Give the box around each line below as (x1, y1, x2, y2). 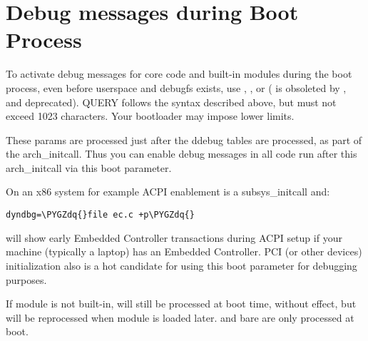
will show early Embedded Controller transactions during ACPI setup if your (6, 230, 342, 245)
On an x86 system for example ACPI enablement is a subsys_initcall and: (6, 184, 330, 199)
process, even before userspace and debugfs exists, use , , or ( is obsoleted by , (6, 80, 347, 95)
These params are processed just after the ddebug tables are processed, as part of (6, 132, 362, 147)
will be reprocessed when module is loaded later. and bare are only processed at (6, 310, 354, 325)
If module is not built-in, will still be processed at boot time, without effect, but (6, 296, 357, 311)
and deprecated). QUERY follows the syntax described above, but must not (6, 94, 337, 109)
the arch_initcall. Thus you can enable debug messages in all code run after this (6, 146, 357, 161)
